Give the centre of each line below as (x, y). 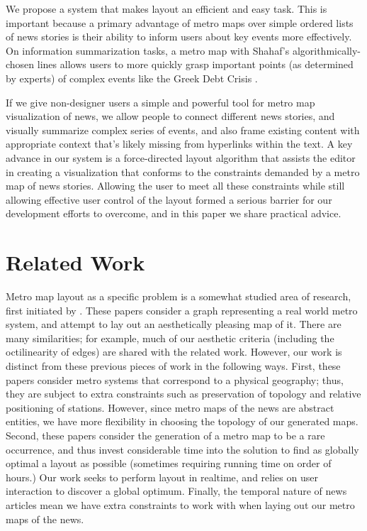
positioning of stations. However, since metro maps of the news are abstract (170, 407)
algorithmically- (327, 50)
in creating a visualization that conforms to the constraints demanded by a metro (183, 171)
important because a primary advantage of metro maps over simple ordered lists (180, 22)
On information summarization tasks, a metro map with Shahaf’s (148, 50)
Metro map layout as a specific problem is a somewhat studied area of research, (179, 296)
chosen (20, 64)
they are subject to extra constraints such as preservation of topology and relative (183, 394)
